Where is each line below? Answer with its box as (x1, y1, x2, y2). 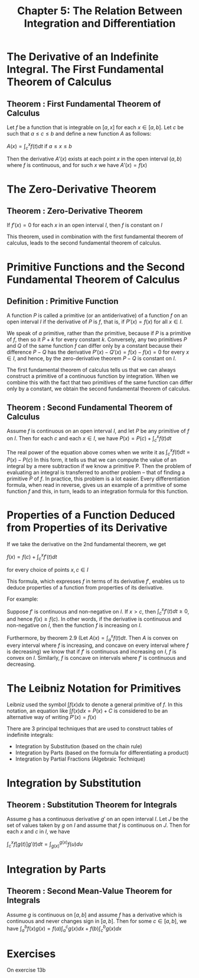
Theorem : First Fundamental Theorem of (6, 99, 161, 109)
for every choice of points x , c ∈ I (6, 566, 89, 573)
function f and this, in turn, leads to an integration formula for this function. (6, 488, 188, 495)
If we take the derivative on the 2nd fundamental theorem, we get (6, 541, 167, 548)
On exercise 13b (6, 967, 46, 974)
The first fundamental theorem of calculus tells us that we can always (6, 366, 176, 374)
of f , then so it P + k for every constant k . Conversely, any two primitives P (6, 336, 187, 343)
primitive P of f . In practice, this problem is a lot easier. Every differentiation (6, 475, 190, 482)
